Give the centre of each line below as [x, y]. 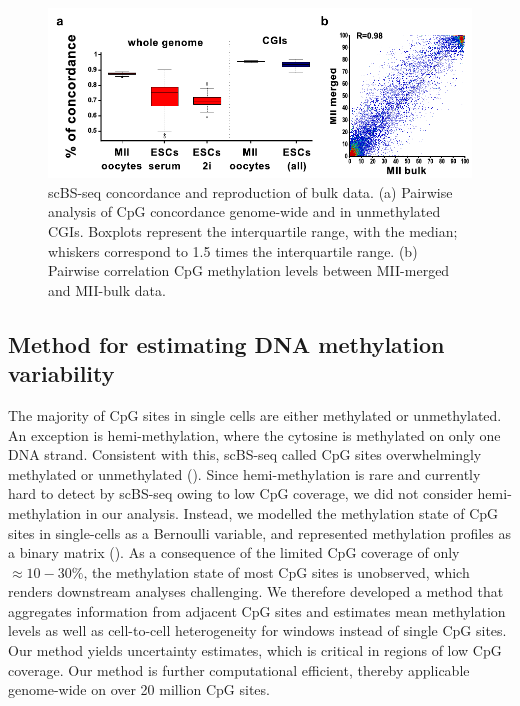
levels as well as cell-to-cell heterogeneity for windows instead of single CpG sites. [257, 630]
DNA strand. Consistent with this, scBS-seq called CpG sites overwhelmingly [245, 454]
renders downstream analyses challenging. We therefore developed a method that [256, 591]
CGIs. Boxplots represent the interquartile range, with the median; [253, 230]
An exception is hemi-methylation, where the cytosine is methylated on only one [254, 434]
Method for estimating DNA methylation [226, 343]
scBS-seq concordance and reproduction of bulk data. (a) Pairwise [250, 191]
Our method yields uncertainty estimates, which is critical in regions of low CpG [255, 650]
